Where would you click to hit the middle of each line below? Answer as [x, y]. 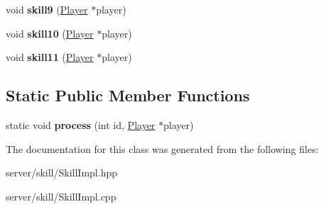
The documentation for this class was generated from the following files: [162, 148]
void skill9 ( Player [47, 9]
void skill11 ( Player [50, 57]
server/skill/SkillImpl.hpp [61, 173]
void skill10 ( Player [50, 33]
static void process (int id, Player [81, 124]
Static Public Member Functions [128, 95]
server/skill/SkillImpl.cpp [61, 196]
